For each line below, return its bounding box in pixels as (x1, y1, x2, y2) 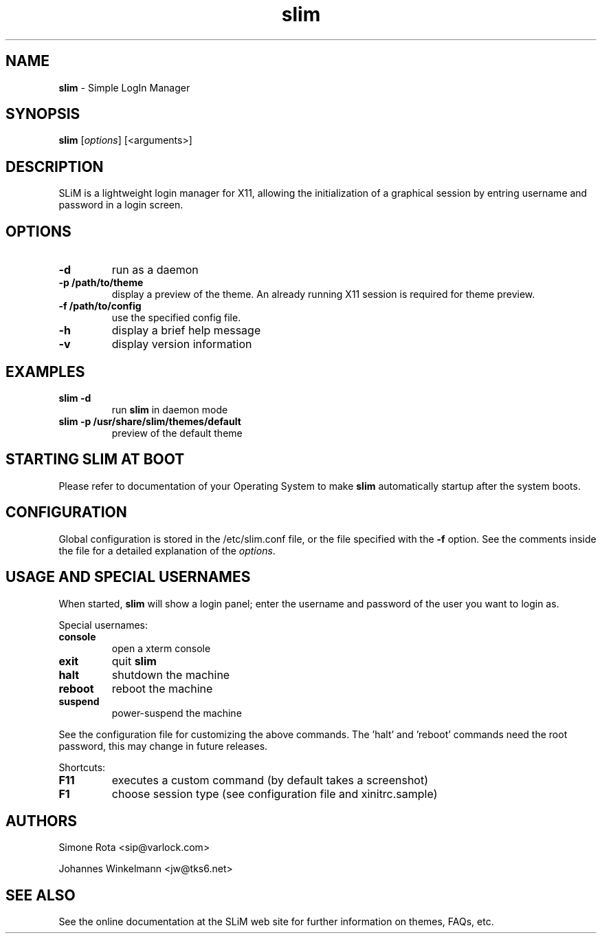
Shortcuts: (58, 761, 106, 773)
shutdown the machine (111, 667, 230, 682)
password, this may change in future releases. (58, 740, 268, 752)
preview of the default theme (111, 427, 243, 439)
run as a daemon (111, 263, 199, 277)
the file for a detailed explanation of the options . (58, 544, 276, 557)
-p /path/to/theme (58, 277, 144, 289)
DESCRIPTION (5, 158, 104, 175)
